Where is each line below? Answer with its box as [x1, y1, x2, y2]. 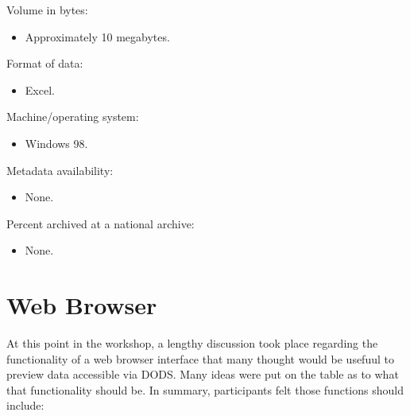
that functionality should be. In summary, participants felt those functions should [6, 381, 404, 398]
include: [6, 397, 44, 414]
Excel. [25, 81, 55, 98]
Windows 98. [25, 134, 88, 151]
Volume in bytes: [6, 2, 88, 17]
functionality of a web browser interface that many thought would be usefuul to [6, 350, 394, 367]
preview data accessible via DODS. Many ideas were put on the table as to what [6, 366, 399, 383]
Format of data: [6, 55, 83, 72]
